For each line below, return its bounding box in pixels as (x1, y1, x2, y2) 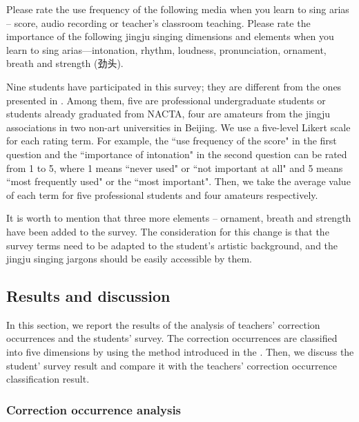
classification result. (6, 372, 90, 386)
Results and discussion (6, 285, 171, 307)
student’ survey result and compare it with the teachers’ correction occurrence (6, 358, 337, 372)
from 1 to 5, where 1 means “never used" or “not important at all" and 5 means (6, 160, 343, 175)
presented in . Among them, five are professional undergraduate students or (6, 93, 326, 107)
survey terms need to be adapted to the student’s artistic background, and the (6, 238, 338, 252)
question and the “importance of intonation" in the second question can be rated (6, 146, 347, 161)
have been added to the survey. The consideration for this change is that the (6, 224, 329, 238)
